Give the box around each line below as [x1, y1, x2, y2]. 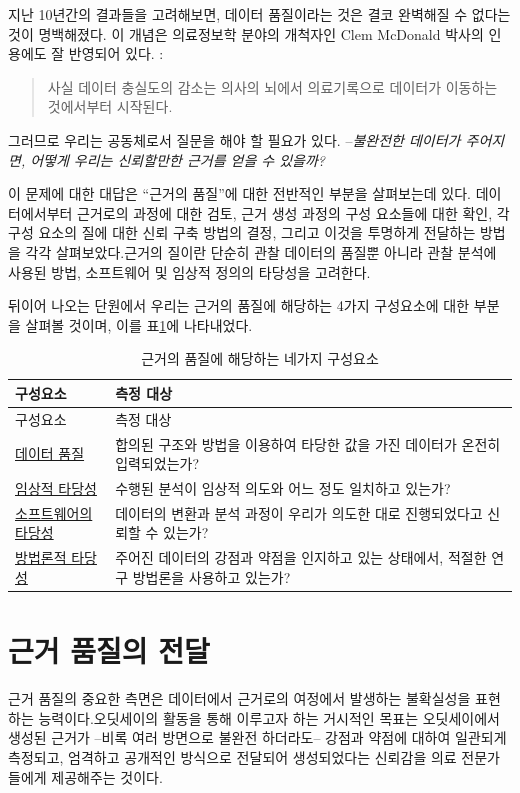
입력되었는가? [115, 453, 200, 474]
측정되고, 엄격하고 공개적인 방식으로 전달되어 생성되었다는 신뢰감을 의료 [8, 746, 457, 767]
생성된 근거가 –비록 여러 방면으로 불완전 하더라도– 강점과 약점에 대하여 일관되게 [8, 727, 507, 748]
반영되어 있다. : [68, 43, 164, 64]
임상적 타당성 [15, 478, 97, 499]
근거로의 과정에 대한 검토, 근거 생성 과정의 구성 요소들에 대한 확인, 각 [77, 202, 510, 223]
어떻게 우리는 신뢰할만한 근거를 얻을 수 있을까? [30, 149, 326, 170]
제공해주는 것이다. [51, 766, 163, 787]
